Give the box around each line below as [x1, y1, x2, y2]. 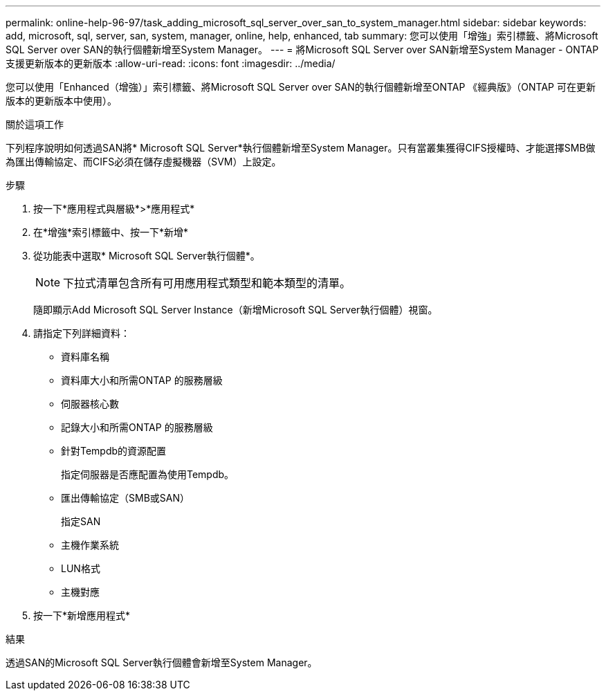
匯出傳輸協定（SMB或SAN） [61, 492, 190, 504]
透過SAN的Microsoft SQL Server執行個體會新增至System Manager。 [6, 657, 318, 668]
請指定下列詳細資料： [33, 327, 130, 339]
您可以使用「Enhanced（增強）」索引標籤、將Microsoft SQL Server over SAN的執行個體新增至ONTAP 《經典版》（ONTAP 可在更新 [6, 81, 596, 93]
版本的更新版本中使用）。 [6, 95, 117, 107]
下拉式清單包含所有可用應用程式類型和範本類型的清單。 [63, 276, 351, 290]
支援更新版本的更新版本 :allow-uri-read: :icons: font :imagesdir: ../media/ [6, 57, 336, 69]
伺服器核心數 [61, 398, 119, 410]
